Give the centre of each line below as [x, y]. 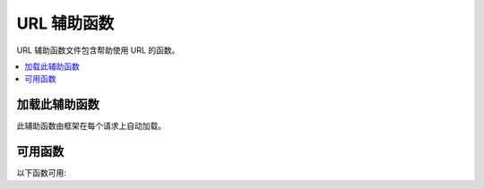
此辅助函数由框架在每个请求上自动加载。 [91, 126]
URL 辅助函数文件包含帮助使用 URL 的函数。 [98, 50]
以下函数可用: [42, 173]
